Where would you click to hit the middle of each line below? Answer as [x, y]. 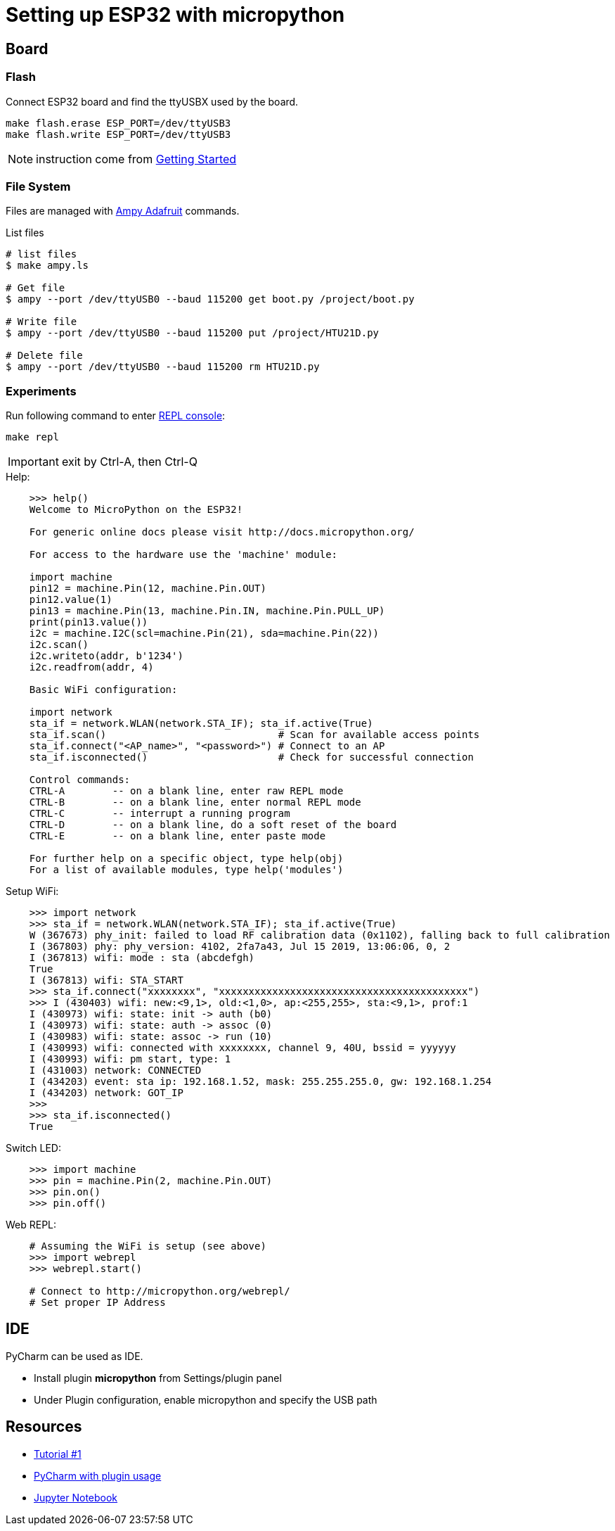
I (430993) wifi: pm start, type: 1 [130, 1059]
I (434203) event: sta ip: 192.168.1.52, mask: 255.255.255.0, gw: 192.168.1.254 [260, 1082]
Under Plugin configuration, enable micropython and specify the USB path [206, 1399]
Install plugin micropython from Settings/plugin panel [158, 1378]
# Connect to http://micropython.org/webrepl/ [160, 1291]
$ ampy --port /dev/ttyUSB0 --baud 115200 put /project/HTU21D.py [193, 333]
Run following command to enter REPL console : [116, 416]
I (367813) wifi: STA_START [106, 980]
